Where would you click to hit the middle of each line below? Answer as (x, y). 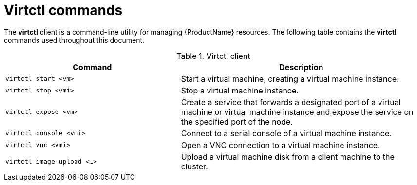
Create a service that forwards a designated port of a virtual (291, 102)
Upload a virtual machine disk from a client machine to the (288, 157)
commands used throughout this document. (74, 40)
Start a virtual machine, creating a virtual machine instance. (290, 79)
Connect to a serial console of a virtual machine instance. (286, 133)
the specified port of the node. (237, 121)
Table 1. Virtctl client (213, 56)
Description (301, 67)
